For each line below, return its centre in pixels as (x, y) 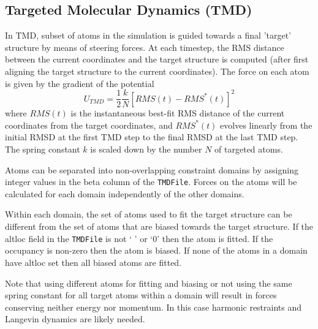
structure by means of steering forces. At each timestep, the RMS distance (145, 47)
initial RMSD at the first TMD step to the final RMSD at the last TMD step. (152, 137)
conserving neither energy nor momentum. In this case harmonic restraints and (153, 307)
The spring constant (43, 149)
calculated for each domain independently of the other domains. (125, 193)
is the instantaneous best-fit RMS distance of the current (178, 113)
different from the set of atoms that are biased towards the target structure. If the (159, 226)
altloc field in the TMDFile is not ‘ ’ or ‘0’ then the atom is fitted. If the (139, 238)
